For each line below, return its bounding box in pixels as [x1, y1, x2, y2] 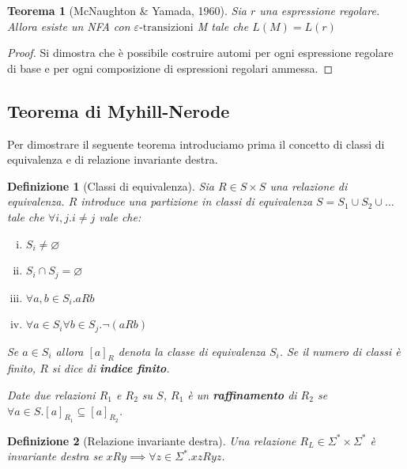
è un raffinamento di [187, 387, 297, 403]
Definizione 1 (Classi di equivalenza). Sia [7, 177, 214, 194]
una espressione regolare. [259, 2, 380, 18]
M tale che [197, 17, 249, 34]
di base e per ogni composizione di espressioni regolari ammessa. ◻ [7, 59, 334, 76]
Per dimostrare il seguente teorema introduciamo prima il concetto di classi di [7, 135, 385, 152]
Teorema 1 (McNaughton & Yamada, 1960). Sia [7, 2, 247, 18]
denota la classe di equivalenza [118, 342, 266, 359]
